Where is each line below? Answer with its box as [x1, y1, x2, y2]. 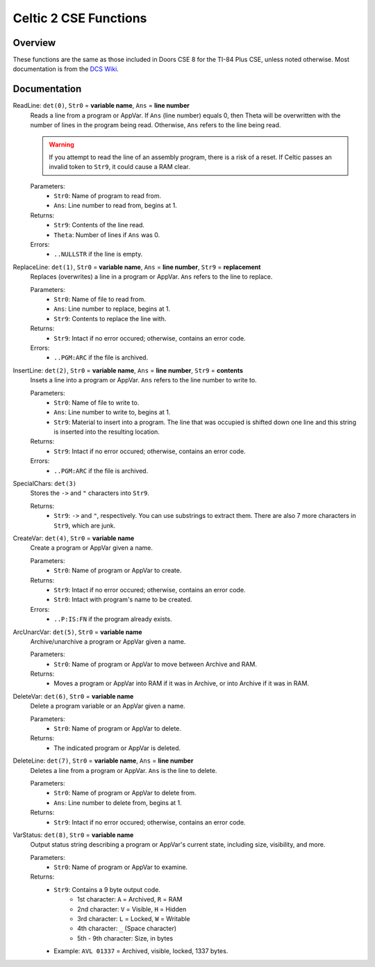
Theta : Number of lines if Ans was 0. [53, 230, 160, 239]
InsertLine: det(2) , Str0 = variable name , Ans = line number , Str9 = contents [12, 366, 243, 375]
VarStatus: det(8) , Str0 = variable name [12, 831, 134, 839]
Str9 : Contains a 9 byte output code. [53, 885, 161, 893]
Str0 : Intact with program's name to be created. [53, 595, 192, 604]
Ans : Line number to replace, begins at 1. [53, 304, 171, 313]
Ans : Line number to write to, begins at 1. [53, 408, 171, 416]
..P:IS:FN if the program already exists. [53, 615, 173, 624]
